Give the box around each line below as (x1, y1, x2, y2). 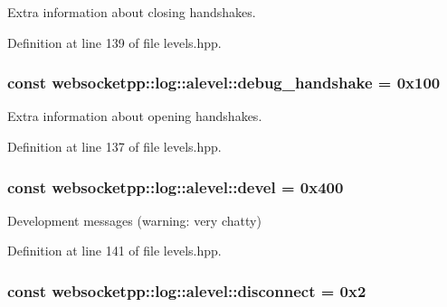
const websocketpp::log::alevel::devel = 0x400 (7, 175, 344, 198)
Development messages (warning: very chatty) (7, 210, 262, 229)
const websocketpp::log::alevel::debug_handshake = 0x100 (7, 71, 441, 94)
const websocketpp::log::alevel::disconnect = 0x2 (7, 279, 366, 302)
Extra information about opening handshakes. (7, 107, 262, 126)
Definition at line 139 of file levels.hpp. (7, 33, 222, 51)
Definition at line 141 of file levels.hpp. (7, 241, 222, 260)
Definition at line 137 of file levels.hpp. (7, 137, 222, 155)
